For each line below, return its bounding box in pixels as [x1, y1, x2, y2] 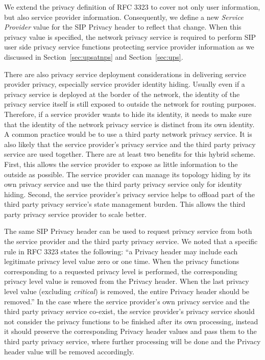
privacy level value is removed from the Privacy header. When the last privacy [4, 276, 249, 286]
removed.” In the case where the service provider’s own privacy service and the [4, 296, 250, 306]
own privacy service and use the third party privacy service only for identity [4, 179, 242, 189]
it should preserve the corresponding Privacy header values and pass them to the [4, 326, 257, 337]
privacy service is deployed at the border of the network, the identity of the [4, 88, 240, 99]
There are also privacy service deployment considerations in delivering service [4, 68, 246, 79]
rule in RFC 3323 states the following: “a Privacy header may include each [4, 246, 238, 256]
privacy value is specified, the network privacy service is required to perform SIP [4, 31, 256, 42]
